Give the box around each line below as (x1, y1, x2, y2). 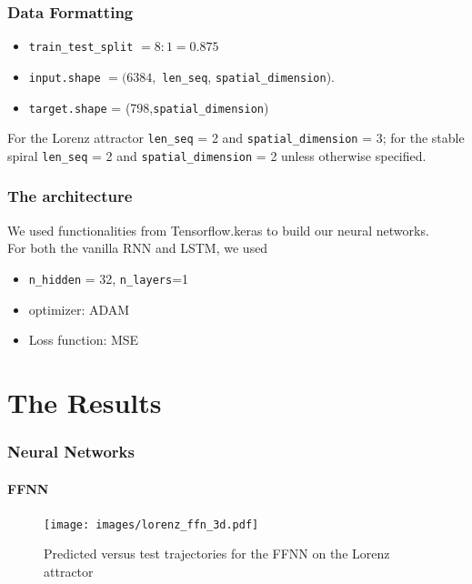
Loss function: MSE (28, 330, 139, 349)
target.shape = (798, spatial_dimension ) (28, 97, 269, 116)
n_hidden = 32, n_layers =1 (28, 268, 189, 287)
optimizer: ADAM (28, 299, 130, 318)
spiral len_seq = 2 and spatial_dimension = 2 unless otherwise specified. (7, 146, 427, 165)
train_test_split (28, 41, 134, 55)
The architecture (7, 185, 133, 207)
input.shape (28, 71, 101, 85)
